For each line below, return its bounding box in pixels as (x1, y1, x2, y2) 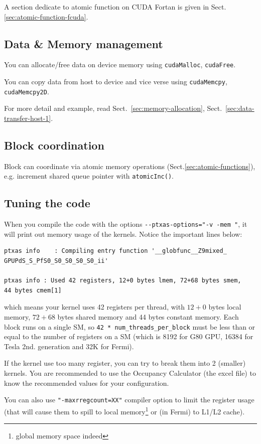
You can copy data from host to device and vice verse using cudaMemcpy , (4, 76, 227, 87)
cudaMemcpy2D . (4, 86, 49, 96)
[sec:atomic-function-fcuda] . (4, 11, 88, 22)
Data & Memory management (4, 36, 163, 51)
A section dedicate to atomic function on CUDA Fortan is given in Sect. (4, 2, 226, 12)
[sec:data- (225, 103, 254, 113)
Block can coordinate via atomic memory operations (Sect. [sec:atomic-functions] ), (4, 161, 255, 171)
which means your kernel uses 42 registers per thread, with (4, 302, 185, 312)
